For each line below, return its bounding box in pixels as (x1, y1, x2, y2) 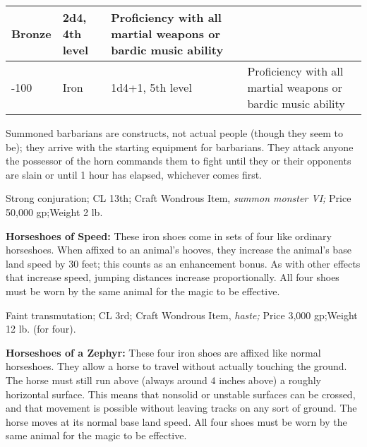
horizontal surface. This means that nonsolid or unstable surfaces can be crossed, (6, 386, 356, 401)
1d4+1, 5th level (111, 79, 192, 95)
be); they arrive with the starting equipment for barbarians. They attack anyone (6, 139, 354, 154)
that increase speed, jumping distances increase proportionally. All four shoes (6, 270, 339, 285)
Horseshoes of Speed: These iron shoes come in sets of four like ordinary (6, 228, 332, 243)
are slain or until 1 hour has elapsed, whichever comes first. (6, 167, 263, 181)
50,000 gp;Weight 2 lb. (6, 204, 103, 219)
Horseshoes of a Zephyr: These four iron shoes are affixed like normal (6, 345, 321, 359)
